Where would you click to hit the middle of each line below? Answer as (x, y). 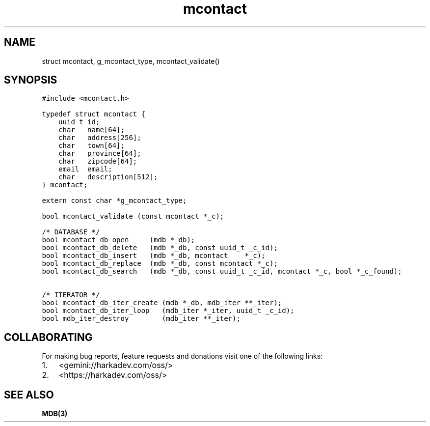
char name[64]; (92, 130)
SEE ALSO (29, 395)
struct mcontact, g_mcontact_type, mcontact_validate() (131, 61)
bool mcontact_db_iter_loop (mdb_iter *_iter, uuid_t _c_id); (168, 311)
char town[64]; (92, 146)
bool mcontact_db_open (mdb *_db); (119, 240)
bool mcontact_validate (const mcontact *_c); (133, 216)
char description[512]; (108, 177)
